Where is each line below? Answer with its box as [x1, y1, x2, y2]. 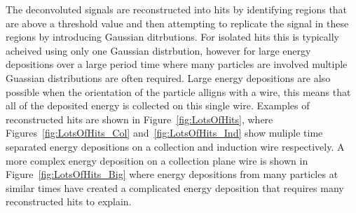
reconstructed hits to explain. [6, 194, 132, 209]
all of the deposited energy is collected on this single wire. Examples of [6, 98, 310, 113]
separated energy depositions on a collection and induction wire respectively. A [6, 139, 345, 153]
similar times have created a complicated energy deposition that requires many [6, 180, 344, 195]
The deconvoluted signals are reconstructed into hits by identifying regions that [6, 2, 348, 16]
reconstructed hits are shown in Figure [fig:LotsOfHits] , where [6, 111, 273, 126]
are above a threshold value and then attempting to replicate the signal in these [6, 15, 349, 30]
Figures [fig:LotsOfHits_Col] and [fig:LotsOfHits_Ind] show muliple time [6, 125, 323, 140]
